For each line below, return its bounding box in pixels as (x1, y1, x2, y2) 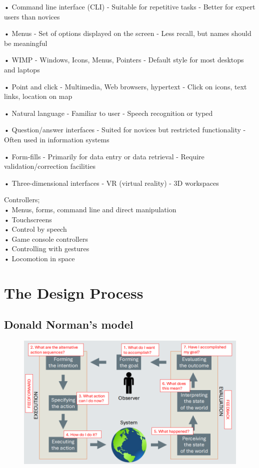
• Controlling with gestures (4, 243, 89, 254)
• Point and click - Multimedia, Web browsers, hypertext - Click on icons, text (4, 81, 247, 91)
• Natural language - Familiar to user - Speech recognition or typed (4, 107, 213, 118)
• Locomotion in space (4, 253, 75, 263)
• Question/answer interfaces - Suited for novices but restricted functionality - (4, 124, 246, 135)
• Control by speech (4, 224, 67, 234)
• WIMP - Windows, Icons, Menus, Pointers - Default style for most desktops (4, 54, 244, 65)
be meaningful (4, 37, 47, 48)
